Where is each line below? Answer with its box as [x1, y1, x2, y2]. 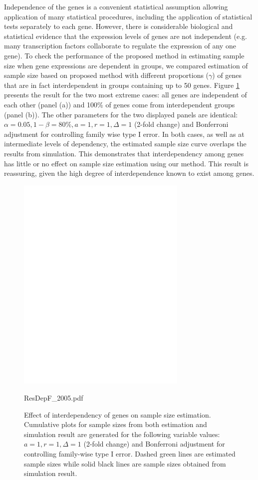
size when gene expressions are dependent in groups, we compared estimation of [4, 60, 248, 70]
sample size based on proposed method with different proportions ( [4, 70, 209, 80]
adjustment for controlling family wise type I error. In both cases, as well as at [4, 128, 245, 139]
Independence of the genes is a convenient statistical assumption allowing [4, 1, 228, 11]
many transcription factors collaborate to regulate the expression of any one [4, 40, 236, 51]
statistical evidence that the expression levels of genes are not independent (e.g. [4, 30, 248, 41]
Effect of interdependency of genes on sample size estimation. [24, 409, 211, 420]
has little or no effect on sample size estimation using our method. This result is [4, 158, 249, 168]
